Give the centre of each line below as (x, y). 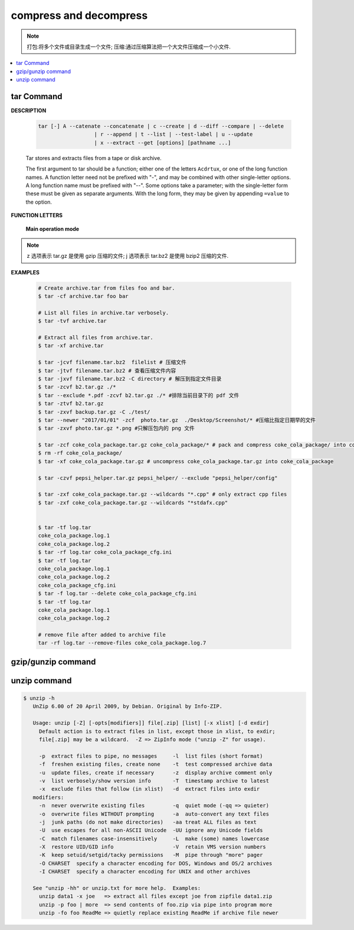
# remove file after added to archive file (102, 635)
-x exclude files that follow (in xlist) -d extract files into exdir (149, 789)
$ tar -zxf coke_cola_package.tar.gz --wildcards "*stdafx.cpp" (133, 502)
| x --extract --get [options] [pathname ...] (163, 143)
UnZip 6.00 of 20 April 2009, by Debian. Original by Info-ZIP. (128, 706)
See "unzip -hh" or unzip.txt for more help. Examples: (117, 888)
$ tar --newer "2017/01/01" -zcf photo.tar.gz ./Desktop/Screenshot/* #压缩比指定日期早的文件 (177, 420)
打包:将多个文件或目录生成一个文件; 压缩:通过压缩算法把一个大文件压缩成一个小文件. (129, 47)
